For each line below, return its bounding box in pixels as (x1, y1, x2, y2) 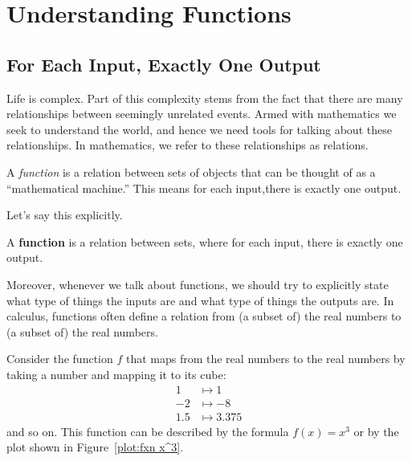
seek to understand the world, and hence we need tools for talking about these (6, 120, 392, 137)
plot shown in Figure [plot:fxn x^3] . (6, 439, 184, 455)
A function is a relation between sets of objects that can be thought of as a (6, 163, 376, 180)
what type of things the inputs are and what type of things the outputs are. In (6, 292, 394, 308)
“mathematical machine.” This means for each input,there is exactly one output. (6, 179, 402, 196)
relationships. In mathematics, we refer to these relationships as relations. (6, 137, 369, 153)
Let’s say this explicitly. (6, 206, 123, 223)
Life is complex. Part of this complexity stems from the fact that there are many (6, 89, 403, 106)
